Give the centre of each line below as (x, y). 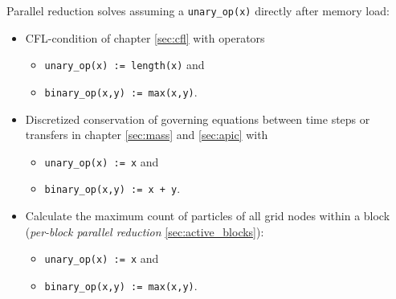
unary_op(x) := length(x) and (125, 65)
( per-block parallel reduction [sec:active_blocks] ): (145, 231)
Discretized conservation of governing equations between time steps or (198, 119)
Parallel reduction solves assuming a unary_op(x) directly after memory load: (198, 10)
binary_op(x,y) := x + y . (112, 188)
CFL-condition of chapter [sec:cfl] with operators (145, 37)
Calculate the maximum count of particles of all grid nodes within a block (208, 216)
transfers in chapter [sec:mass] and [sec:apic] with (147, 135)
